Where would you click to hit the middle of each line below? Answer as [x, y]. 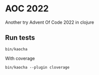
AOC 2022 [27, 9]
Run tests [20, 38]
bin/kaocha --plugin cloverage [37, 67]
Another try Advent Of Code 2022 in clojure [50, 22]
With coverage [20, 58]
